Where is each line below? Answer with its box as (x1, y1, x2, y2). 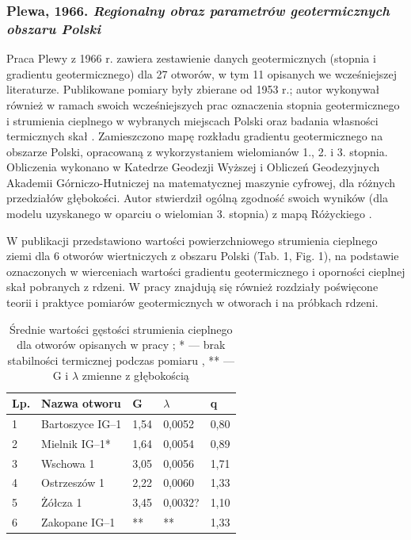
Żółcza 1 (41, 494, 82, 511)
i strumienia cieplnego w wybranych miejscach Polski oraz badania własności (6, 112, 379, 128)
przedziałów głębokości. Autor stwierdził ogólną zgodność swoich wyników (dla (6, 190, 388, 206)
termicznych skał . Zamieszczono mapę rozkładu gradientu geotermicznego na (6, 128, 383, 144)
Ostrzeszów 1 (41, 474, 105, 491)
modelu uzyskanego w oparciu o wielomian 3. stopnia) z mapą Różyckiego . (6, 205, 372, 222)
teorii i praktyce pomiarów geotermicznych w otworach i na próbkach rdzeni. (6, 294, 379, 311)
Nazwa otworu (41, 395, 121, 412)
